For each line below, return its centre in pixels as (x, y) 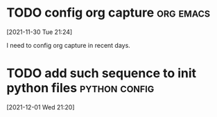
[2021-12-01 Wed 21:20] (41, 107)
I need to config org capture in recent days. (69, 45)
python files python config (80, 88)
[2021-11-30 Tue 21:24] (40, 32)
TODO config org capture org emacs (108, 13)
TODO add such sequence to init (102, 73)
